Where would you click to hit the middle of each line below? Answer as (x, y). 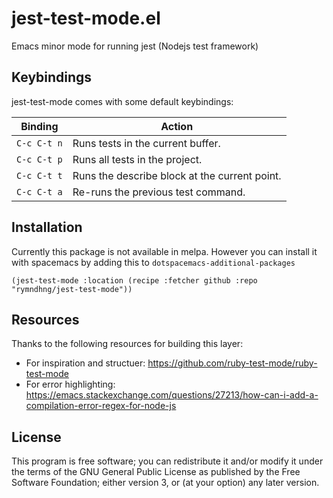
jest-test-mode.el (86, 18)
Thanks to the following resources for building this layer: (127, 344)
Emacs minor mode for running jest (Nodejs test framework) (135, 46)
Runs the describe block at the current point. (177, 175)
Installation (47, 227)
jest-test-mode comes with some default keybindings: (122, 101)
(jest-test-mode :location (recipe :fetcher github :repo (134, 280)
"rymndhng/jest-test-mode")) (72, 289)
